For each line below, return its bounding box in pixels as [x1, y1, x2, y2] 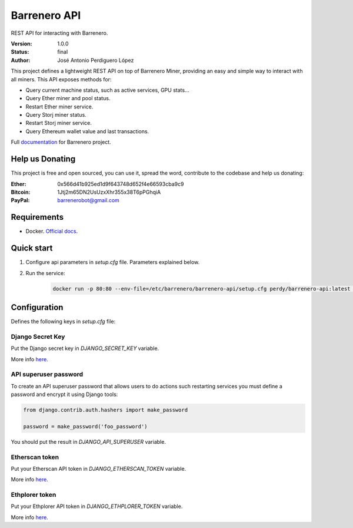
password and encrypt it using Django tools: [11, 391, 118, 398]
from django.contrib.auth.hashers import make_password [23, 407, 188, 414]
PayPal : [11, 197, 30, 204]
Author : [11, 57, 31, 64]
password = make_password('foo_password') [23, 423, 148, 430]
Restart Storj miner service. [25, 120, 92, 127]
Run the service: [25, 269, 65, 276]
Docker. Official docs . [25, 227, 78, 235]
